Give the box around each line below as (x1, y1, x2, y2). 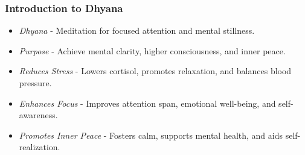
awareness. (19, 109, 58, 121)
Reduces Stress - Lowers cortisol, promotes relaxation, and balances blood (19, 65, 292, 77)
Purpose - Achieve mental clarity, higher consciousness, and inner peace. (19, 44, 286, 57)
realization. (19, 141, 60, 153)
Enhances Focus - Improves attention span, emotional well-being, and (19, 96, 276, 109)
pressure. (19, 77, 52, 89)
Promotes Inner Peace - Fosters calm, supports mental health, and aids (19, 128, 283, 141)
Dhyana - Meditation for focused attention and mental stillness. (19, 24, 255, 37)
